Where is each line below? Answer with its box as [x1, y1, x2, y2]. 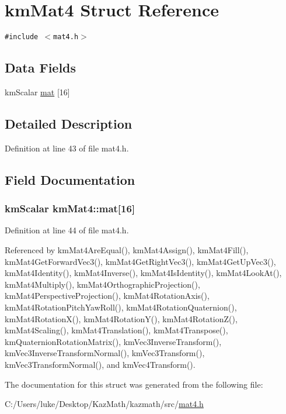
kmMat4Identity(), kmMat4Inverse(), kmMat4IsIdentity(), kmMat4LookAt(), [5, 267, 282, 279]
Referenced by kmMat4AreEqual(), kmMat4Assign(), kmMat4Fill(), [5, 243, 249, 256]
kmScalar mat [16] [5, 85, 70, 98]
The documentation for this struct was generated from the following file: [5, 378, 263, 390]
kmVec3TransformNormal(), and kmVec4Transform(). [5, 358, 196, 370]
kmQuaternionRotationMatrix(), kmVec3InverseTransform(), [5, 335, 222, 347]
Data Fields [5, 58, 76, 77]
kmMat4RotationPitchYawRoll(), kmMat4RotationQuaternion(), [5, 301, 237, 313]
